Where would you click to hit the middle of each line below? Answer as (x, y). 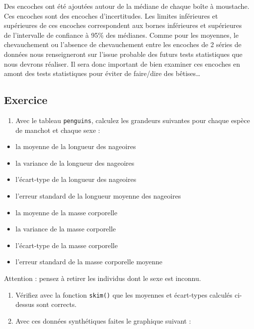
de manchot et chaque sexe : (58, 130)
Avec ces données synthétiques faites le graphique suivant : (103, 320)
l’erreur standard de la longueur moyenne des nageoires (98, 195)
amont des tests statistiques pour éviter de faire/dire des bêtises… (102, 73)
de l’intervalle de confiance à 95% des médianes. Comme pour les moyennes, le (121, 35)
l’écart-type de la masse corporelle (67, 245)
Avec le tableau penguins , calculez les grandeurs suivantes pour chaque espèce (133, 120)
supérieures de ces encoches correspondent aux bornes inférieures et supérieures (123, 25)
